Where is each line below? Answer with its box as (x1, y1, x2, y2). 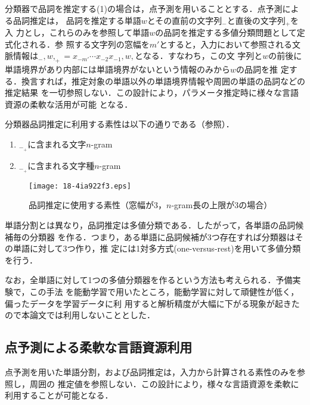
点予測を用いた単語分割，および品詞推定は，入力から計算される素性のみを (5, 365, 297, 378)
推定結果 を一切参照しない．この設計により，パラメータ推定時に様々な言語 (5, 86, 299, 99)
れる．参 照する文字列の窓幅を (29, 37, 150, 50)
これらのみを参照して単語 (49, 26, 150, 39)
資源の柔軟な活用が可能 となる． (5, 98, 133, 110)
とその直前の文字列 (147, 14, 222, 26)
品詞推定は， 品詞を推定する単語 (13, 14, 141, 26)
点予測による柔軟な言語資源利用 (5, 338, 193, 356)
